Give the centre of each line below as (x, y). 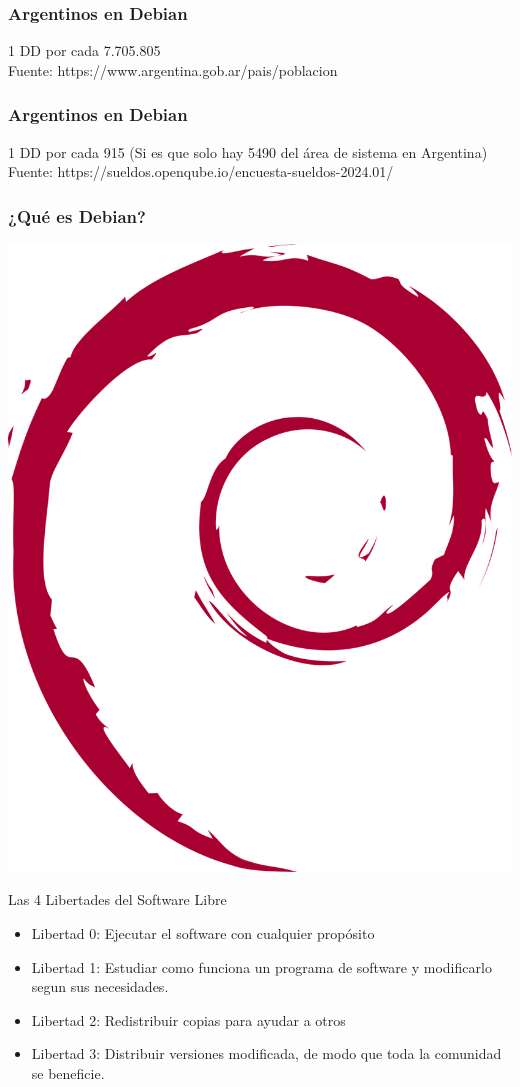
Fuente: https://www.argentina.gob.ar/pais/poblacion (173, 69)
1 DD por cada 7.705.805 (84, 50)
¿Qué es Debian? (77, 215)
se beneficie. (68, 1073)
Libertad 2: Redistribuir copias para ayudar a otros (188, 1019)
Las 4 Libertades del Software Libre (117, 899)
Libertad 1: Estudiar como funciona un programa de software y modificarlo (261, 966)
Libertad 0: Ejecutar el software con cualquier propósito (203, 933)
